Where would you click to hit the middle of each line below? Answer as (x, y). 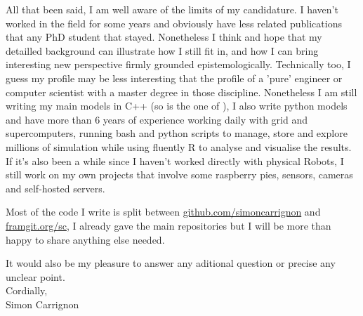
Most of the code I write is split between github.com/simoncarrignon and (163, 212)
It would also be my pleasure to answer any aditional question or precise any (171, 263)
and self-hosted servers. (55, 188)
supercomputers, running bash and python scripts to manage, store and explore (177, 133)
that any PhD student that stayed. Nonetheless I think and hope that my (164, 37)
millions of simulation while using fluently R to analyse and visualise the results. (179, 146)
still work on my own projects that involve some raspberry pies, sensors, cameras (179, 175)
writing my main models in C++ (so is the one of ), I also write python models (177, 106)
